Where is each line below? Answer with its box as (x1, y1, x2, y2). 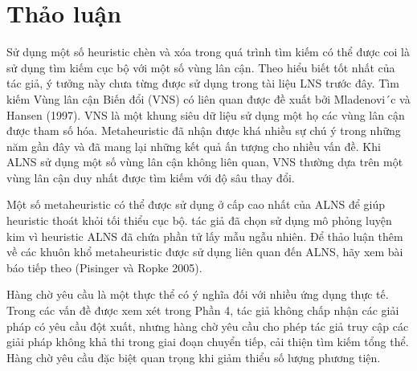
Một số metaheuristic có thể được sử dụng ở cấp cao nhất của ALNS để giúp (6, 196, 386, 213)
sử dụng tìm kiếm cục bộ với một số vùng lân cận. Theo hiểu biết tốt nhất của (6, 59, 395, 75)
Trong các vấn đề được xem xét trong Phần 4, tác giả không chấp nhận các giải (6, 302, 399, 319)
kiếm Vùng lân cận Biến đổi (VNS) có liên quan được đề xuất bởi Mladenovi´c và (6, 90, 411, 107)
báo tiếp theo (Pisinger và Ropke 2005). (6, 259, 202, 275)
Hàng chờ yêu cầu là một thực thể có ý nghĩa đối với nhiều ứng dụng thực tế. (6, 286, 389, 303)
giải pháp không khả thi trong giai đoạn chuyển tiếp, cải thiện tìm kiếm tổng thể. (6, 333, 409, 350)
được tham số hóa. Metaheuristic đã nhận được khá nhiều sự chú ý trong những (6, 122, 401, 139)
